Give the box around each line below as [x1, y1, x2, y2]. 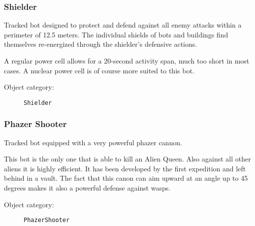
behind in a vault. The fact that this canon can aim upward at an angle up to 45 [4, 173, 248, 183]
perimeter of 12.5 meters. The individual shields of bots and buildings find [4, 29, 228, 39]
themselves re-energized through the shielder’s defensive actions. [4, 39, 197, 49]
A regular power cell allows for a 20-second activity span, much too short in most [4, 56, 250, 65]
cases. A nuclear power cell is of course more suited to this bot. [4, 65, 194, 75]
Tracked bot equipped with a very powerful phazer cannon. [4, 137, 182, 147]
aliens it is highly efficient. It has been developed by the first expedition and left [4, 163, 246, 173]
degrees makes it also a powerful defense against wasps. [4, 183, 171, 193]
